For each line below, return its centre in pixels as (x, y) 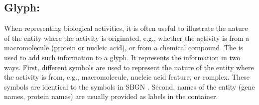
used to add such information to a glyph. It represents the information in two (122, 57)
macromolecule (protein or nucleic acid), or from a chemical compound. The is (124, 48)
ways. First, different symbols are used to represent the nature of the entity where (129, 67)
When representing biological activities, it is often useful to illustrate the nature (126, 28)
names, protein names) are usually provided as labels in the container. (111, 96)
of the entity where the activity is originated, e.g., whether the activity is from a (127, 38)
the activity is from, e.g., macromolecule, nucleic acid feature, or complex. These (127, 77)
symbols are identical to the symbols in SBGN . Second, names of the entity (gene (129, 86)
